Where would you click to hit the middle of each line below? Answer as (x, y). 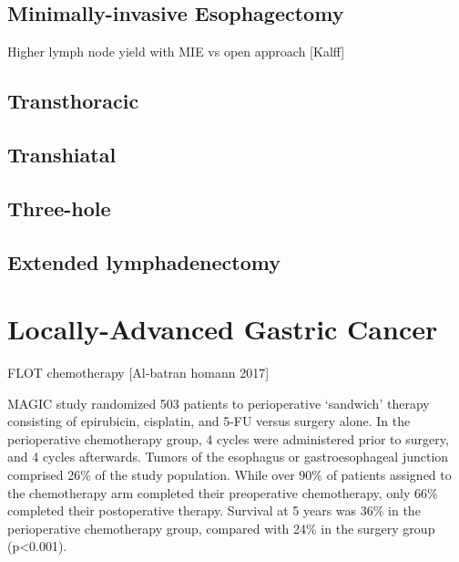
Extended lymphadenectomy (144, 261)
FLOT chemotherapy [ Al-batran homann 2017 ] (138, 373)
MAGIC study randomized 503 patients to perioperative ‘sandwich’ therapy (219, 403)
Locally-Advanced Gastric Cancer (223, 329)
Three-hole (59, 208)
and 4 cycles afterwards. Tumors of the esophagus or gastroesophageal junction (228, 457)
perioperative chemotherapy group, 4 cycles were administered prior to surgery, (228, 438)
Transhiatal (62, 154)
